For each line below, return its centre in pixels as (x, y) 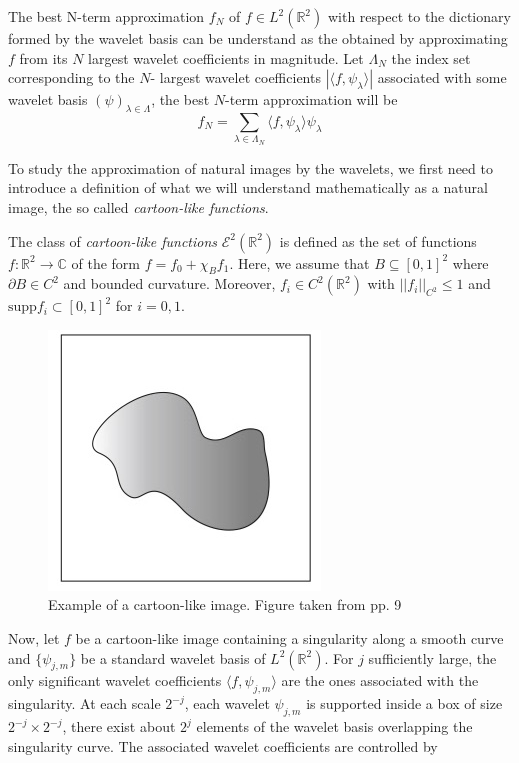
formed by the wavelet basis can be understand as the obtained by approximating (258, 38)
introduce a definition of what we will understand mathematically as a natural (248, 187)
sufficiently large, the (432, 657)
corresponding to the (71, 77)
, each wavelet (227, 703)
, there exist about (119, 726)
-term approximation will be (311, 99)
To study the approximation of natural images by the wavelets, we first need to (250, 167)
